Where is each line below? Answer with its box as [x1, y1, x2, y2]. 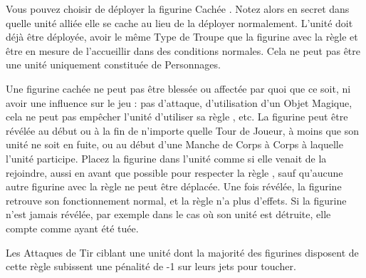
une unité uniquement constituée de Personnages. [6, 57, 221, 72]
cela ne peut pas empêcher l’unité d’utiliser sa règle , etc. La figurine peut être [6, 109, 348, 124]
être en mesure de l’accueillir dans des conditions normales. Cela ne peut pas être [6, 43, 360, 58]
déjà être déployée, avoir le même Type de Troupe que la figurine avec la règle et [6, 29, 358, 44]
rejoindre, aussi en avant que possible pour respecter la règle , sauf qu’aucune [6, 165, 343, 180]
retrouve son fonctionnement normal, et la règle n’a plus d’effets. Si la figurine [6, 192, 347, 207]
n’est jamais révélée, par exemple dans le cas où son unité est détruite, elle [6, 207, 331, 222]
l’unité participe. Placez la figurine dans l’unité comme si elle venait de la [6, 150, 327, 165]
